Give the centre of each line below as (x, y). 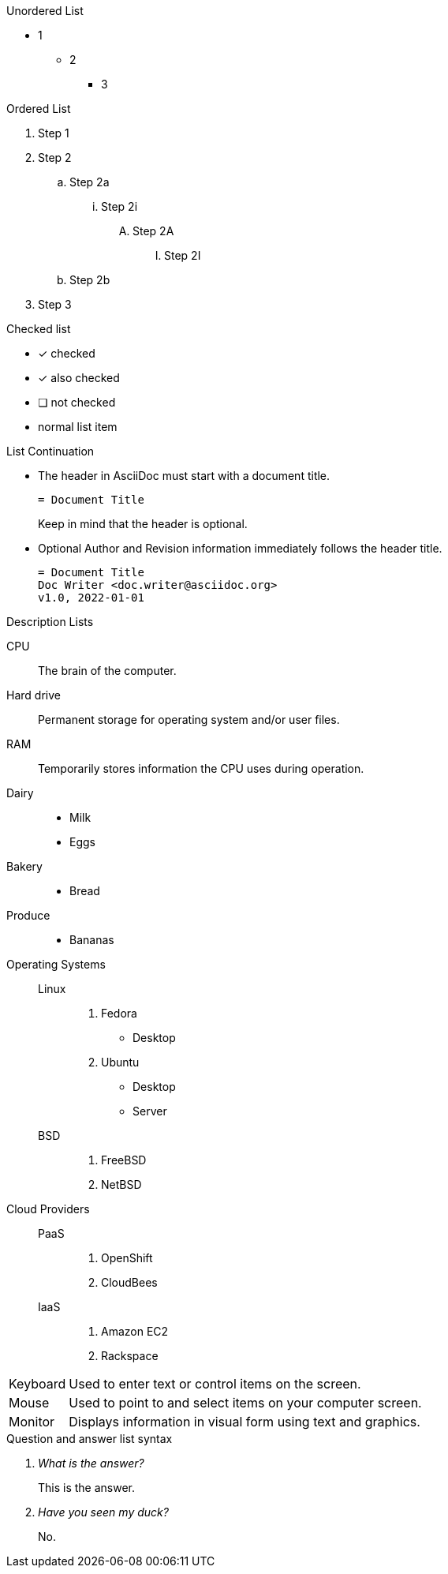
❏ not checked (77, 402)
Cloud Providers (48, 1209)
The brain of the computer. (107, 671)
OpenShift (127, 1258)
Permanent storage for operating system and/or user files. (189, 720)
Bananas (92, 940)
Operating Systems (56, 964)
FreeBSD (124, 1160)
